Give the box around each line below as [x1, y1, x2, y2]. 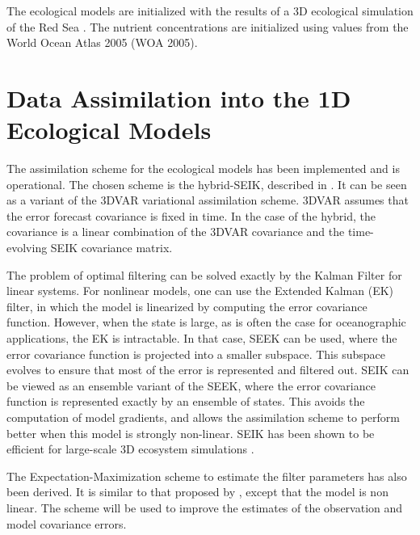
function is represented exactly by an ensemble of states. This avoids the [6, 393, 365, 410]
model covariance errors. [6, 515, 127, 532]
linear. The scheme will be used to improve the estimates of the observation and [6, 499, 403, 516]
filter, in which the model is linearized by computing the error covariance [6, 297, 367, 314]
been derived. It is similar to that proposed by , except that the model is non [6, 483, 388, 500]
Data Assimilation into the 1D [6, 81, 351, 114]
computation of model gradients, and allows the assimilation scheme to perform [6, 409, 400, 425]
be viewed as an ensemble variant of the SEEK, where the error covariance [6, 377, 376, 394]
